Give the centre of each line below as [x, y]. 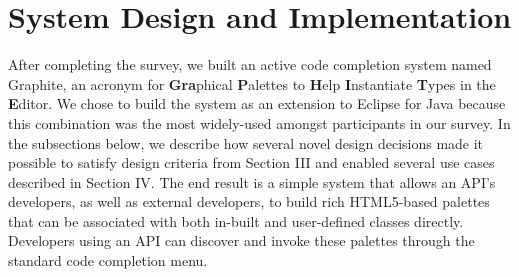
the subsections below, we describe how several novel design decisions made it [246, 142]
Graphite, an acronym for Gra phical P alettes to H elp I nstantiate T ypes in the [252, 83]
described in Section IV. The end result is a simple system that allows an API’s [252, 181]
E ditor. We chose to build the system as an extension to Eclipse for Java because [257, 103]
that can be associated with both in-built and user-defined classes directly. [236, 220]
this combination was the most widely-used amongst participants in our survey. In [259, 122]
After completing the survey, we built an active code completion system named [250, 64]
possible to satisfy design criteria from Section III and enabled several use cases [251, 162]
